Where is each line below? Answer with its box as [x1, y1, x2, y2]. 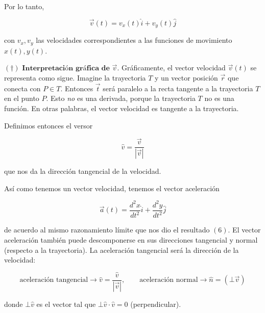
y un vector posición [155, 72, 218, 83]
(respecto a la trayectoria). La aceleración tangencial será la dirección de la [4, 244, 239, 255]
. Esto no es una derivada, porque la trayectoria [46, 93, 196, 103]
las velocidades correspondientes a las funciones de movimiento [36, 35, 232, 45]
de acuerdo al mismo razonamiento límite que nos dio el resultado [4, 224, 210, 235]
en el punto [4, 93, 39, 103]
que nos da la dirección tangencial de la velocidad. [4, 166, 161, 176]
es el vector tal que [36, 298, 96, 309]
